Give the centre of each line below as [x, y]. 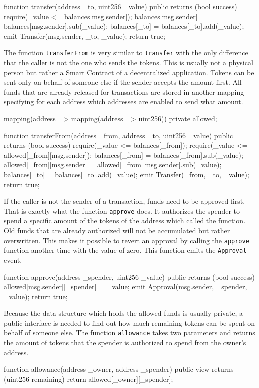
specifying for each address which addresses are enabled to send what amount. [124, 102]
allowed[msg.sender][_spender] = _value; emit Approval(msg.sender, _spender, [126, 287]
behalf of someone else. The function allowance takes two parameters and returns [129, 333]
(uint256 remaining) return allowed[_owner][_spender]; [89, 379]
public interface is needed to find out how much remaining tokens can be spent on [129, 323]
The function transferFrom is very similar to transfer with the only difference [126, 53]
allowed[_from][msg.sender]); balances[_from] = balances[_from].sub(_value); [124, 155]
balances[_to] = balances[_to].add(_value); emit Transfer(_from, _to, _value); [127, 174]
